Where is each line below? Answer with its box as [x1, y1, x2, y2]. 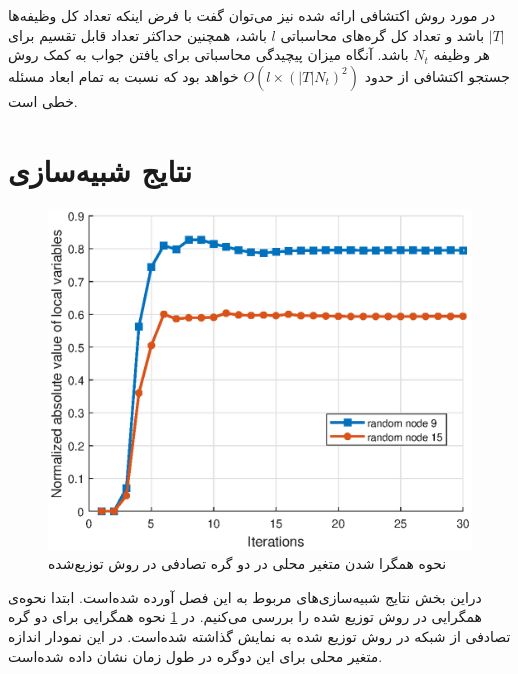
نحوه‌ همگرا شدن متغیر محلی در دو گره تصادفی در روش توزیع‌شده [48, 553, 447, 574]
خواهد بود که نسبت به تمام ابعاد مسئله [8, 65, 239, 86]
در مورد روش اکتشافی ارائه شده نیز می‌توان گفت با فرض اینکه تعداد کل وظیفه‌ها [8, 5, 496, 25]
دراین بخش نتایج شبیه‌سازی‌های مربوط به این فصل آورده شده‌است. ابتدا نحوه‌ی [8, 586, 482, 607]
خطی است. [8, 90, 78, 111]
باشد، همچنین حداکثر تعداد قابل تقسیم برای [8, 24, 267, 45]
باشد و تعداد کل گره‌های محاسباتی [280, 24, 485, 45]
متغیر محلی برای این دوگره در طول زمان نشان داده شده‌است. [8, 645, 383, 666]
